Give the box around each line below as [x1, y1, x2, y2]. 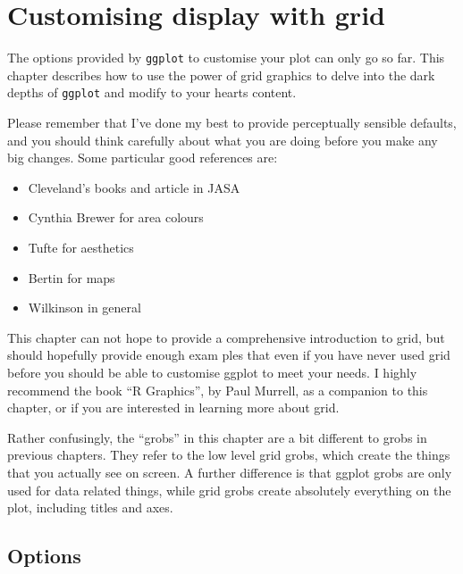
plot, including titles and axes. [7, 498, 173, 517]
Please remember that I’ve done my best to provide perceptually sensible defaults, [7, 113, 457, 132]
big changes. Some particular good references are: [7, 148, 278, 167]
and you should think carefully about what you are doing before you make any [7, 130, 438, 149]
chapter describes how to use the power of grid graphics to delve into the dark [7, 65, 435, 84]
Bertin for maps [28, 268, 115, 287]
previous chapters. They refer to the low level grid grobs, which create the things [7, 445, 450, 464]
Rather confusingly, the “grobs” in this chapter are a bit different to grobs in [7, 428, 427, 446]
